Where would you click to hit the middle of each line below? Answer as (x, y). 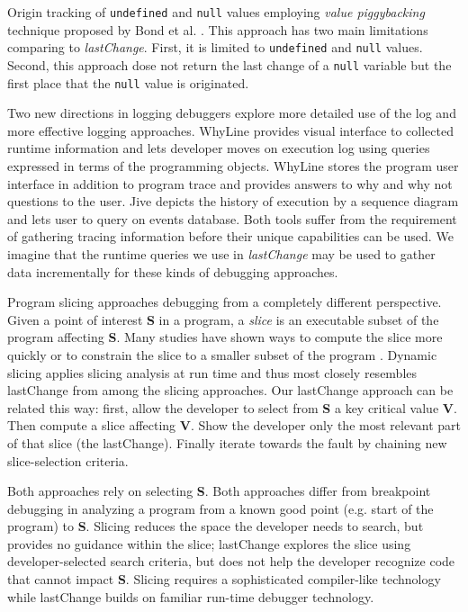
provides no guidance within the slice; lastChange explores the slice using (209, 543)
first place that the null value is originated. (128, 82)
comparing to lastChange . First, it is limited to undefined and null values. (215, 47)
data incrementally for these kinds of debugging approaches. (173, 271)
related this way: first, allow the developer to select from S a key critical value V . (232, 407)
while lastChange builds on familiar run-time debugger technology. (191, 596)
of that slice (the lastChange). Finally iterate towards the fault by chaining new (227, 442)
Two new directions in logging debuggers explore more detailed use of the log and (232, 113)
